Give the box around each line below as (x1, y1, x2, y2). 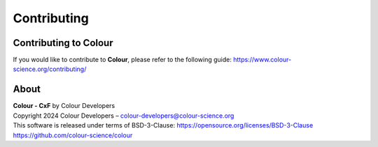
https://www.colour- (233, 56, 292, 64)
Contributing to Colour (13, 37, 113, 49)
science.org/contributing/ (13, 65, 87, 73)
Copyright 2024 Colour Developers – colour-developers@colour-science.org (13, 111, 234, 120)
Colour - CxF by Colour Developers (13, 102, 115, 110)
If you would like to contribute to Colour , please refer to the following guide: (13, 56, 232, 64)
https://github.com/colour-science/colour (13, 131, 133, 139)
